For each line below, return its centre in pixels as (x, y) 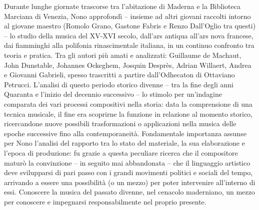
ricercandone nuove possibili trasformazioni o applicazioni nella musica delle (120, 123)
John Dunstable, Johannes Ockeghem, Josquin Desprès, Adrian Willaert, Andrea (128, 65)
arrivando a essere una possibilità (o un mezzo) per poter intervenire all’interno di (130, 182)
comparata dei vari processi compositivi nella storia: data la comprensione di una (128, 104)
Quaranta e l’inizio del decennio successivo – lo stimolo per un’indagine (113, 94)
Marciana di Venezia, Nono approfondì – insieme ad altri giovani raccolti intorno (127, 16)
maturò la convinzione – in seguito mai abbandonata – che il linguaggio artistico (127, 162)
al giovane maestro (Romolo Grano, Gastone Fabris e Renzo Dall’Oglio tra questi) (130, 26)
